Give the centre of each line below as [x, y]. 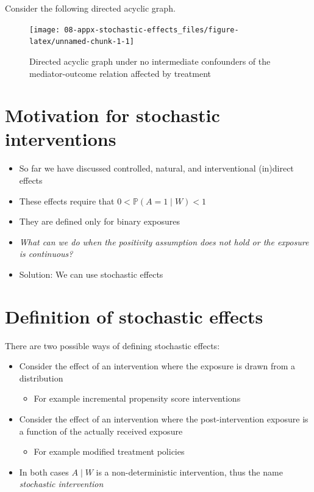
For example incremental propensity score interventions [137, 398]
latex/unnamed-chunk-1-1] [82, 42]
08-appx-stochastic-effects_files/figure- [152, 30]
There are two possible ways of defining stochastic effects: [112, 345]
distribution [41, 378]
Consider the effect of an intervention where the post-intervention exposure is [164, 419]
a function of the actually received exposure [101, 431]
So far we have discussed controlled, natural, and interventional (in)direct [156, 168]
